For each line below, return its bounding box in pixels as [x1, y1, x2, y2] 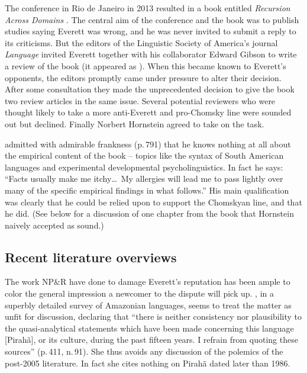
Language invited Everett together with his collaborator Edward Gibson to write [5, 48, 297, 60]
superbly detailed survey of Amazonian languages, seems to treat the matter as [5, 298, 292, 311]
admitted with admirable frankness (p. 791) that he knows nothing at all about [5, 137, 291, 150]
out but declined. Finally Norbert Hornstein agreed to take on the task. [5, 117, 264, 130]
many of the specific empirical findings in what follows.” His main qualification [5, 184, 289, 196]
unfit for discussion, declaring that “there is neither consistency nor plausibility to [5, 310, 302, 323]
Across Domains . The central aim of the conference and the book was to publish [5, 13, 299, 25]
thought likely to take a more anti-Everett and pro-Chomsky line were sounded [5, 106, 292, 118]
